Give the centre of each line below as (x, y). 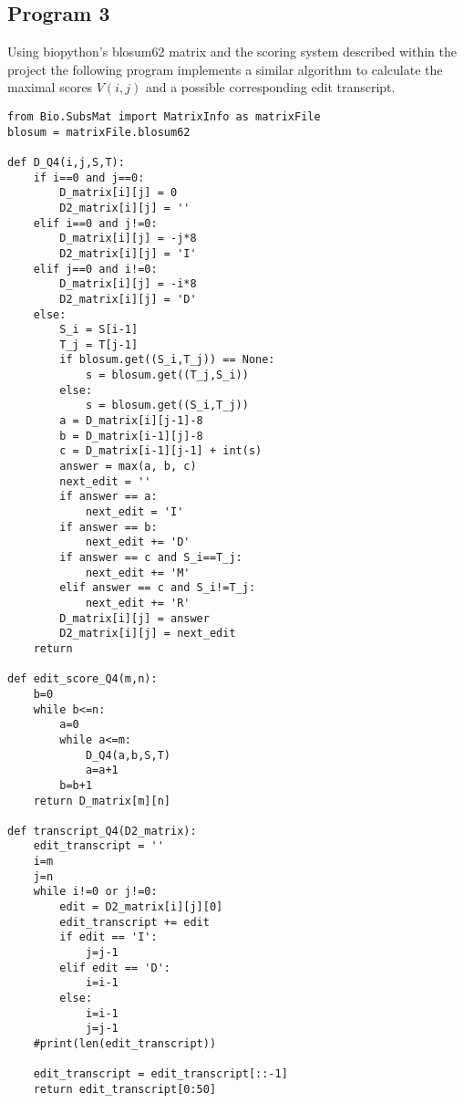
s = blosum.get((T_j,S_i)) (167, 375)
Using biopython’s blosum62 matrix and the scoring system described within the (232, 52)
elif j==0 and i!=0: (95, 269)
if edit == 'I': (108, 937)
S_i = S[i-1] (99, 330)
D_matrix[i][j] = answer (134, 618)
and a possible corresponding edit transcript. (270, 87)
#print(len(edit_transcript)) (125, 1044)
